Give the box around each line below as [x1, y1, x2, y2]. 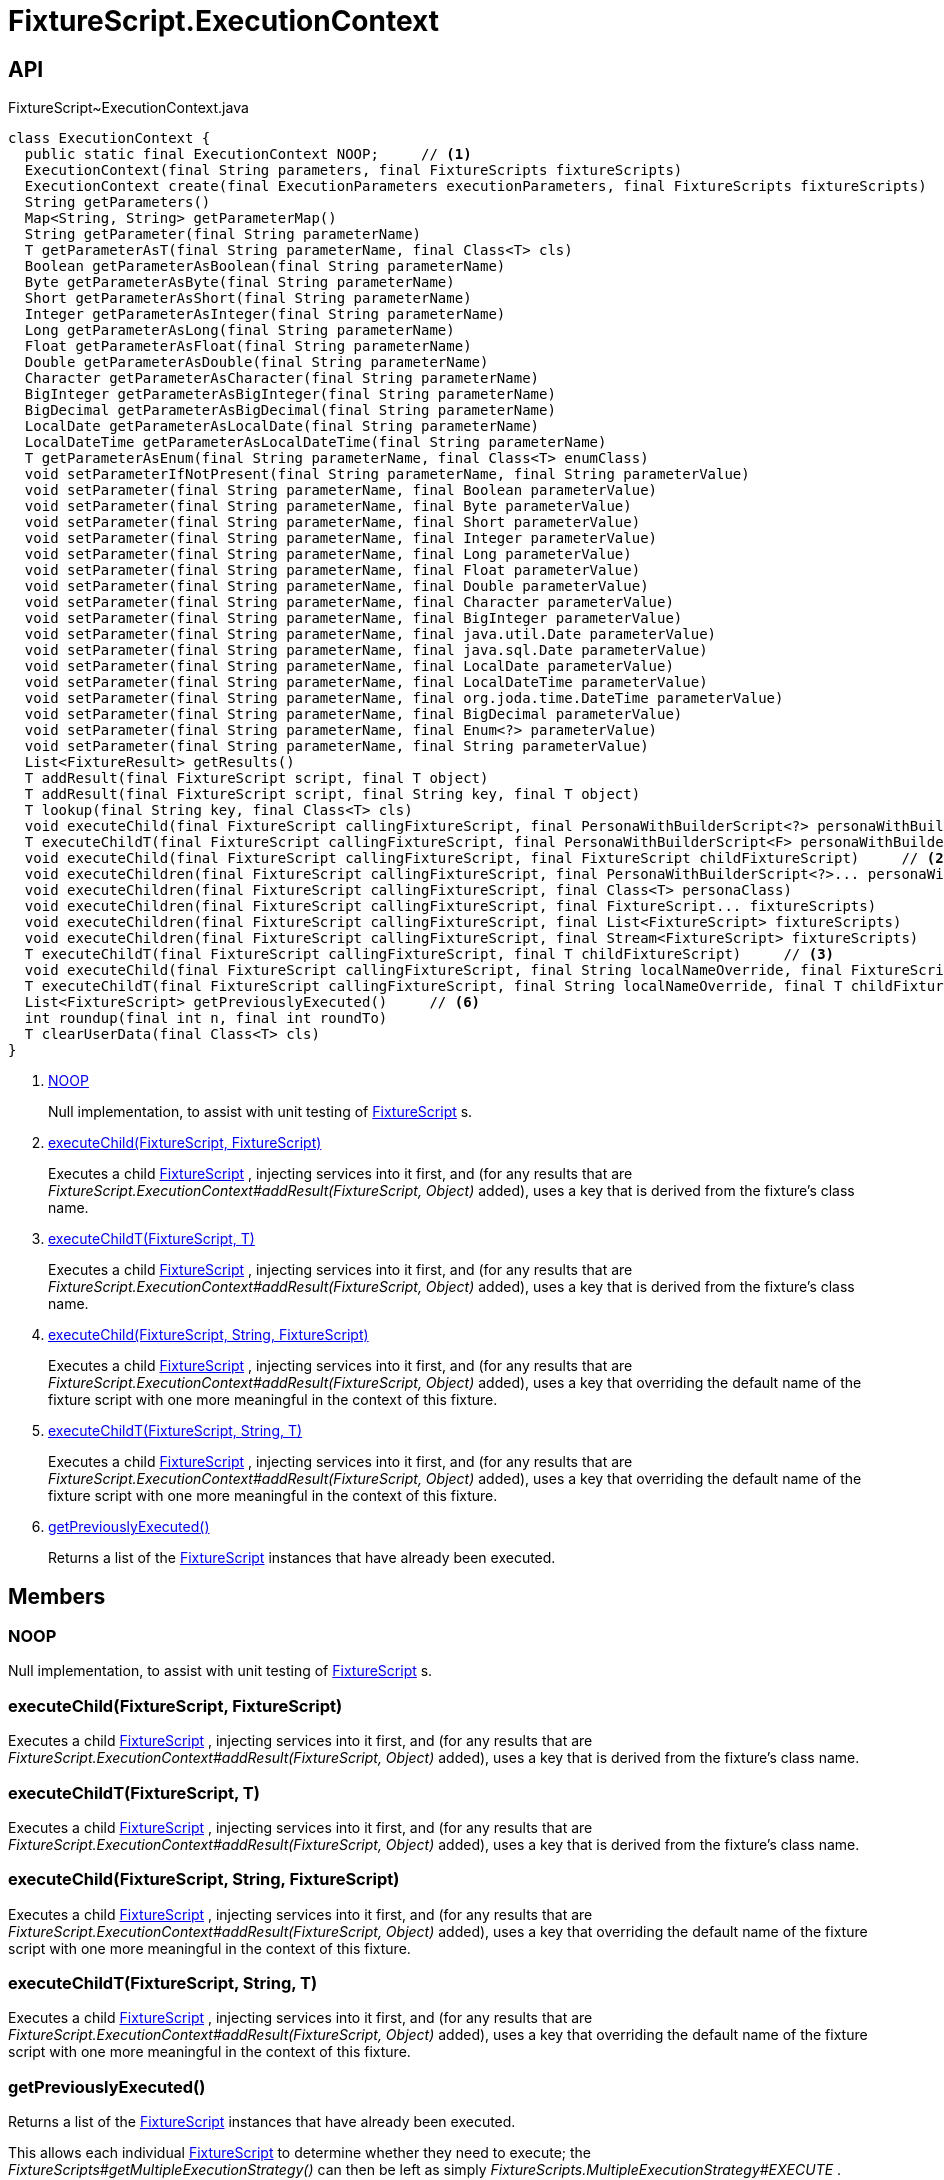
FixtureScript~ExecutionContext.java [8, 99, 249, 117]
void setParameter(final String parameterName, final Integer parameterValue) [24, 530, 658, 547]
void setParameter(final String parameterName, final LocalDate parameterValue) [24, 658, 674, 675]
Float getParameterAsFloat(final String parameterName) [24, 338, 472, 355]
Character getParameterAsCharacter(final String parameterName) [24, 370, 540, 387]
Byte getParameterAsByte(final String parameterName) [24, 274, 455, 291]
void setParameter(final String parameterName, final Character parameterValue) [24, 594, 674, 611]
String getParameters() [24, 194, 211, 211]
